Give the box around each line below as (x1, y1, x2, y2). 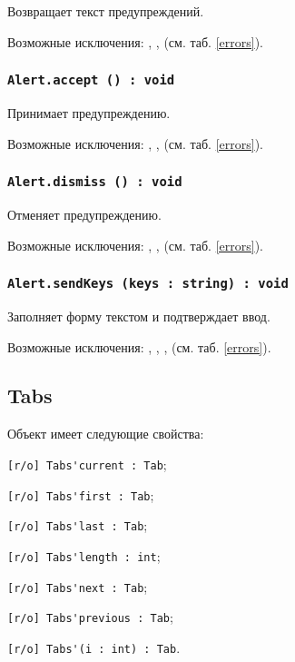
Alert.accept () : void (7, 73, 175, 88)
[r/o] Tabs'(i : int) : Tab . (7, 637, 181, 657)
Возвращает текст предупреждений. (7, 2, 204, 20)
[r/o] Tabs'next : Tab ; (7, 577, 148, 596)
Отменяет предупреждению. (7, 204, 162, 223)
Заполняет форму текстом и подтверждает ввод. (7, 306, 270, 325)
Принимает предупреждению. (7, 103, 171, 122)
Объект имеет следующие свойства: (7, 424, 204, 443)
